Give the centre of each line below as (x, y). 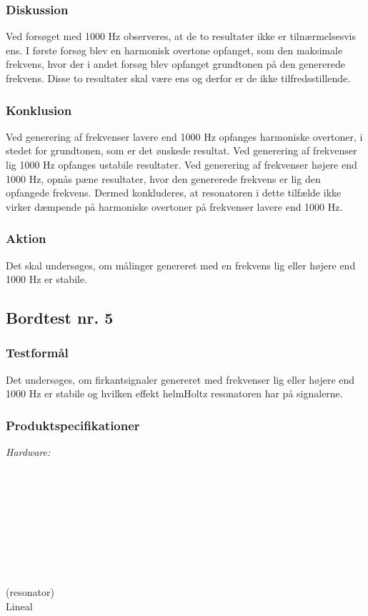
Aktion (26, 238)
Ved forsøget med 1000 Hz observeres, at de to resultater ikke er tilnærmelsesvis (181, 36)
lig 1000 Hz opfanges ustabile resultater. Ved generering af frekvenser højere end (181, 164)
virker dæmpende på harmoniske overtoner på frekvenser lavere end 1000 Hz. (174, 206)
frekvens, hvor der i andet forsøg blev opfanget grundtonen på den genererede (175, 64)
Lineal (19, 606)
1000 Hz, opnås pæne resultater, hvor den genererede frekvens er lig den (163, 178)
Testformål (37, 353)
